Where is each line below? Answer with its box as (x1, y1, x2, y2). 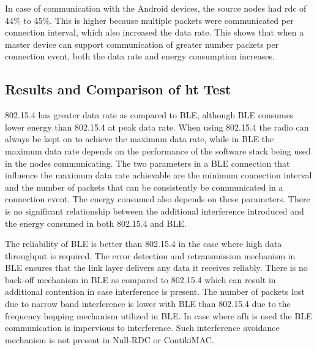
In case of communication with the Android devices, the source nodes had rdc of (5, 2, 307, 14)
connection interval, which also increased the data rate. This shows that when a (5, 26, 304, 39)
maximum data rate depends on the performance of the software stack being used (5, 144, 311, 157)
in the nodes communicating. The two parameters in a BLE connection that (5, 156, 290, 169)
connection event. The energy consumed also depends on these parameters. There (5, 192, 310, 205)
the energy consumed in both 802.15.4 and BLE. (5, 216, 187, 229)
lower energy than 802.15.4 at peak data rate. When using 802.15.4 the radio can (5, 120, 309, 133)
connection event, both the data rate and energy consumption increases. (5, 50, 275, 63)
